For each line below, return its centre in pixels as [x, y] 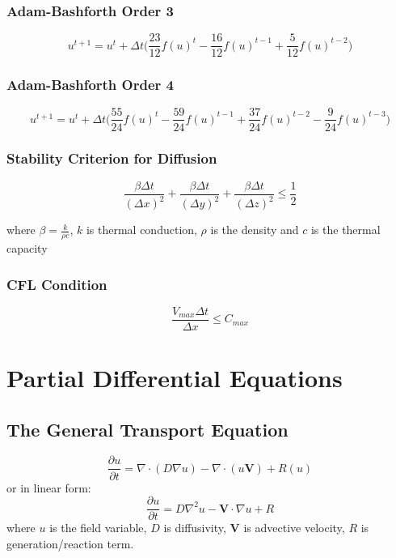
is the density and [255, 230]
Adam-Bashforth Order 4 [90, 85]
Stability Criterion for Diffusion [112, 158]
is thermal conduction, [141, 230]
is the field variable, [98, 528]
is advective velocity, [294, 528]
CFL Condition [57, 284]
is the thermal [345, 230]
